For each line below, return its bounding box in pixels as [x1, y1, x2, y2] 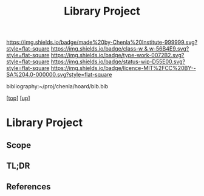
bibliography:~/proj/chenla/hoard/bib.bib [6, 83, 109, 90]
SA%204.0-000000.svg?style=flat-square [6, 71, 112, 79]
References [6, 181, 51, 192]
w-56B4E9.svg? [149, 45, 189, 52]
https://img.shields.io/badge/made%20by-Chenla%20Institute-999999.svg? [6, 38, 198, 46]
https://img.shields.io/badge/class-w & [50, 45, 148, 52]
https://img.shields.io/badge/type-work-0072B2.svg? [50, 52, 185, 59]
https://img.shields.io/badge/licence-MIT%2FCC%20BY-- [50, 65, 196, 72]
